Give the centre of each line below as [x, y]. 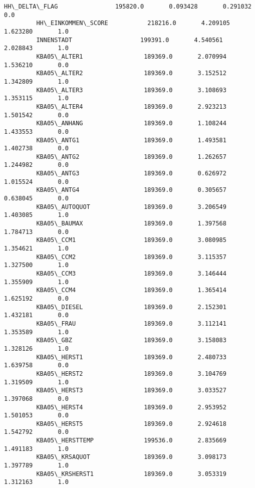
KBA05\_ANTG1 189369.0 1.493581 [131, 140]
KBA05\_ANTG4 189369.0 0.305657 [131, 190]
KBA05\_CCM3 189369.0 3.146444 [131, 274]
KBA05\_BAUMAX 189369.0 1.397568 [131, 224]
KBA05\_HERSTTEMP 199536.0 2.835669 [131, 441]
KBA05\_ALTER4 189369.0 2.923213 [131, 106]
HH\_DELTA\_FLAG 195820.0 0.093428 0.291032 [128, 7]
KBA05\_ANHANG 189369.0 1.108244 [131, 124]
